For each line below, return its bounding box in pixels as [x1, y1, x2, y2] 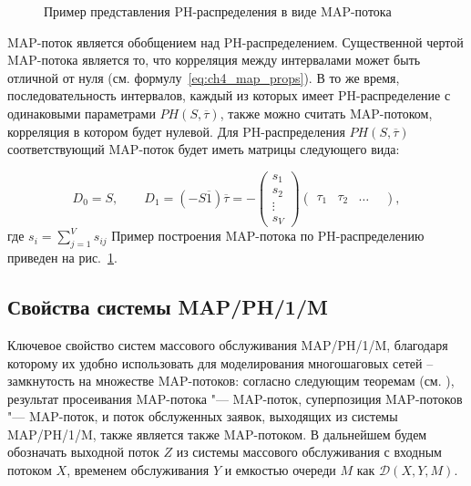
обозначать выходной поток [7, 442, 159, 461]
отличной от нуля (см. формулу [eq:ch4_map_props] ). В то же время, [7, 67, 400, 87]
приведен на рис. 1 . [7, 248, 118, 267]
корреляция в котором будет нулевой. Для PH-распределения [7, 121, 345, 140]
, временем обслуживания [67, 460, 210, 480]
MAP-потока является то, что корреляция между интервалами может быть [7, 50, 421, 69]
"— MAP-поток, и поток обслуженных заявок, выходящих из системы [7, 407, 398, 426]
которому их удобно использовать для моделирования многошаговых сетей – [7, 353, 434, 372]
